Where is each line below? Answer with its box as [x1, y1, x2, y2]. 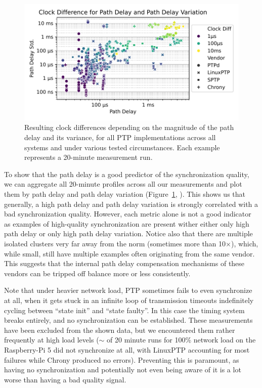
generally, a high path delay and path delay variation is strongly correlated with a [4, 198, 258, 209]
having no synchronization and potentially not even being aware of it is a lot [4, 364, 241, 375]
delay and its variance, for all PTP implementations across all [24, 132, 216, 143]
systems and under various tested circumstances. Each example [24, 142, 220, 152]
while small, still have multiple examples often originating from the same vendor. [4, 248, 255, 258]
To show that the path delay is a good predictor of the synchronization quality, [4, 168, 249, 179]
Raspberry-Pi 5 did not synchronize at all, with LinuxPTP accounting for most [4, 344, 250, 355]
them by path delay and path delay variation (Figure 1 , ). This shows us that [4, 189, 246, 199]
